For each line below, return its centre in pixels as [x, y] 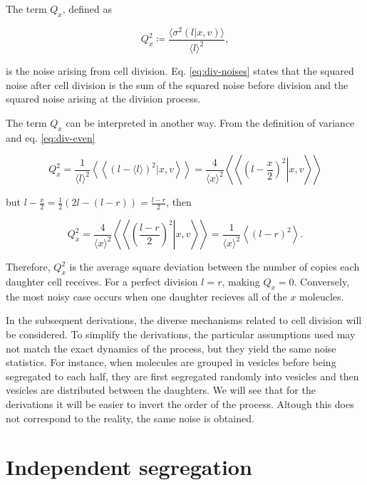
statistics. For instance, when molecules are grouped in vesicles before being [171, 362]
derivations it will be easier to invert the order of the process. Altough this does [180, 404]
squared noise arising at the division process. [103, 99]
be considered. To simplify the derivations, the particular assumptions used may [181, 334]
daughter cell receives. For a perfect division [102, 282]
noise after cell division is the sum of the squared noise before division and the [177, 84]
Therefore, [28, 267]
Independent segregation [129, 467]
